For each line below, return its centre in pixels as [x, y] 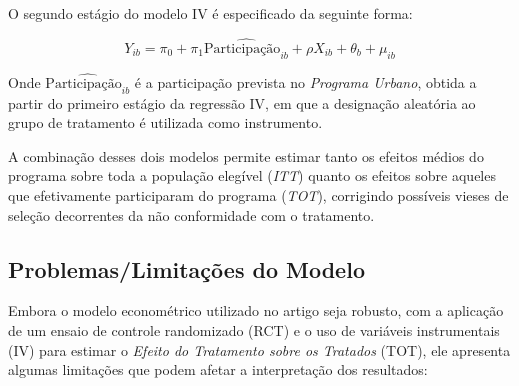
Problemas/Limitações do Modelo [186, 268]
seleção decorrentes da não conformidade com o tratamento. [191, 214]
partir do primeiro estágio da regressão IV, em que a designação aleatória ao [242, 102]
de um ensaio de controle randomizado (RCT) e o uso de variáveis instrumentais [254, 329]
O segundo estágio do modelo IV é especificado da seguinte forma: [210, 13]
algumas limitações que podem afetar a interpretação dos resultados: [218, 369]
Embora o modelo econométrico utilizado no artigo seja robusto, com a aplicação [256, 310]
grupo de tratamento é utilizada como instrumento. [165, 122]
